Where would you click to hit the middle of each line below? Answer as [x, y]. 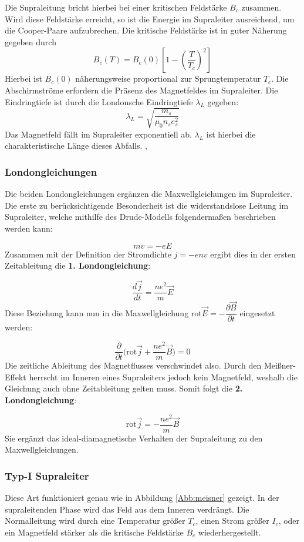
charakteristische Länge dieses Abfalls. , [76, 145]
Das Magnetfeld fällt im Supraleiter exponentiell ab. [98, 134]
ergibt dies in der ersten [253, 254]
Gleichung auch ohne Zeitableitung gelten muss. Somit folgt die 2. [124, 388]
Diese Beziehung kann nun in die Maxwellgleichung [97, 312]
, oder [289, 521]
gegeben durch [31, 41]
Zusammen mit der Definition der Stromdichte [88, 254]
